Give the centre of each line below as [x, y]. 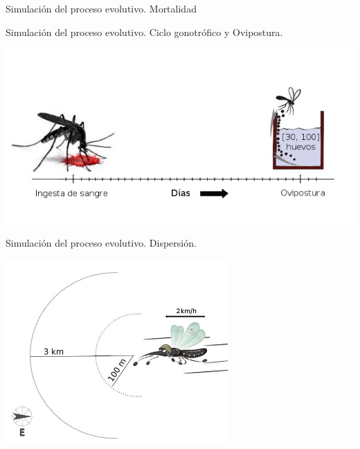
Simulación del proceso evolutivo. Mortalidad [101, 8]
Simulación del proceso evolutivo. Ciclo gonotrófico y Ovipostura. [144, 32]
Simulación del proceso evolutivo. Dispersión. [101, 242]
